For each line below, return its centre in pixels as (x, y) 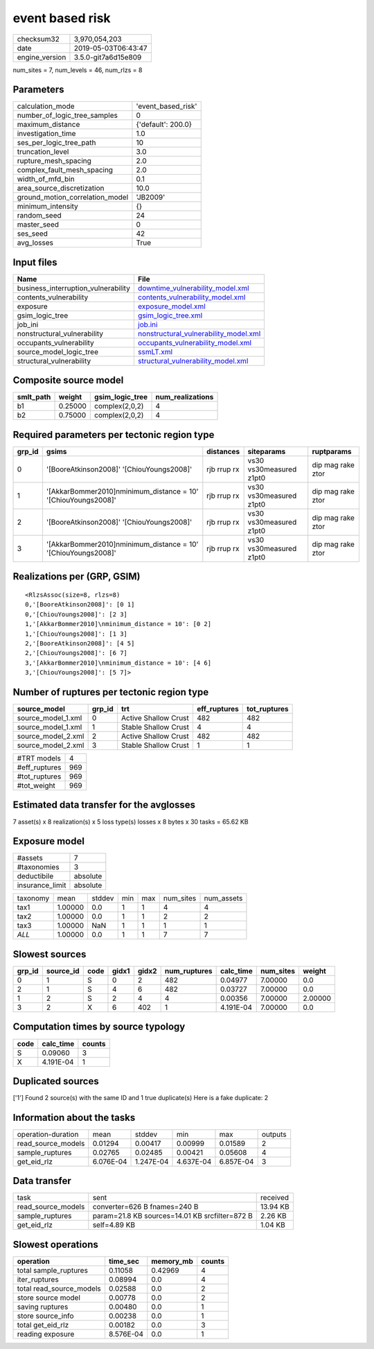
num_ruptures (188, 971)
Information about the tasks (74, 1117)
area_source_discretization (61, 189)
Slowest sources (50, 954)
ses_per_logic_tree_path (56, 143)
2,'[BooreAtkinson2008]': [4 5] (80, 643)
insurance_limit (42, 885)
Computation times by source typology (99, 1027)
